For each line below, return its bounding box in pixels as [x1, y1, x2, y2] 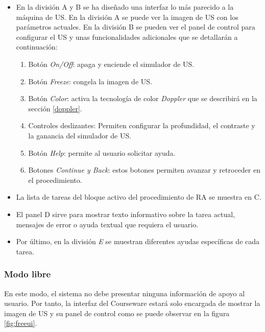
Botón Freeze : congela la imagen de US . [28, 76, 152, 86]
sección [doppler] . [28, 103, 82, 113]
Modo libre [4, 268, 51, 280]
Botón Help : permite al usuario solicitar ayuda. [28, 147, 176, 158]
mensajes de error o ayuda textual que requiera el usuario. [16, 219, 199, 229]
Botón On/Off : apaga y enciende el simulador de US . [28, 58, 195, 69]
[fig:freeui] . [4, 318, 37, 328]
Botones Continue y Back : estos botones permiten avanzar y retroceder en [28, 164, 260, 175]
